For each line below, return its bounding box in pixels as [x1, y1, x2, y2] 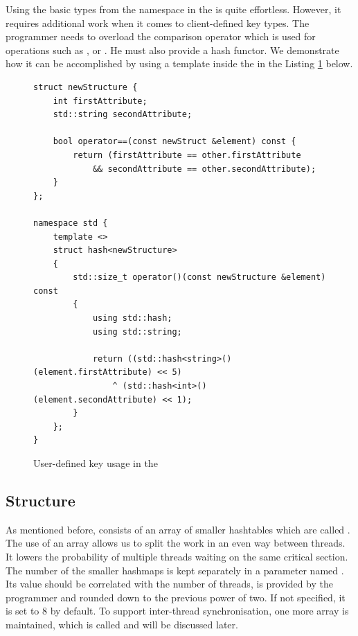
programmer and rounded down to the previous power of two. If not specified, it [6, 590, 346, 604]
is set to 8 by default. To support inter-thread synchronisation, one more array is [6, 603, 349, 618]
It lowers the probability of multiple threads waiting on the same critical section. [6, 549, 348, 563]
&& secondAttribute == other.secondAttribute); [92, 164, 316, 174]
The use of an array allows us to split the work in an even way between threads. [6, 536, 346, 550]
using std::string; [92, 326, 182, 337]
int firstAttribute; [53, 96, 147, 106]
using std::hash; [92, 313, 172, 324]
